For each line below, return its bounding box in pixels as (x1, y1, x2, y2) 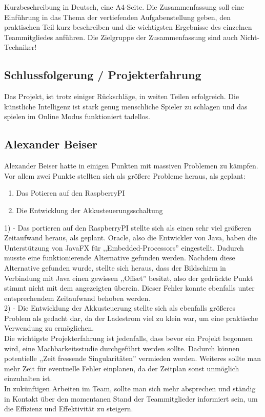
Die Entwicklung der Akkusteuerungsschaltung (16, 204, 163, 215)
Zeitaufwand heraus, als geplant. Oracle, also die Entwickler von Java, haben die (4, 232, 257, 243)
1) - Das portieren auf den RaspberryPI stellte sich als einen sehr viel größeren (4, 222, 251, 233)
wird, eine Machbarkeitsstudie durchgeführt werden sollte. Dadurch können (4, 343, 240, 353)
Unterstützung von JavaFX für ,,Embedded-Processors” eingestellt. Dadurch (4, 242, 244, 253)
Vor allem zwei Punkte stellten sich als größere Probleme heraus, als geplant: (4, 170, 246, 181)
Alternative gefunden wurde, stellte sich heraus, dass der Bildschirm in (4, 262, 226, 273)
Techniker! (4, 42, 37, 52)
